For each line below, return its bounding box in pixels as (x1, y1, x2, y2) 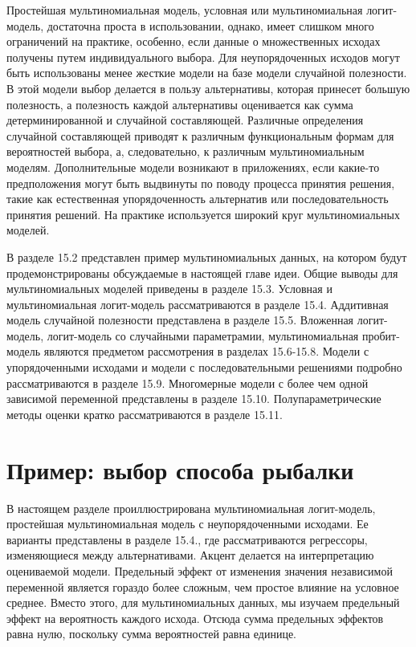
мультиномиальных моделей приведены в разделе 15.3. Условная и (6, 280, 332, 297)
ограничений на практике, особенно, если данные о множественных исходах (6, 33, 381, 50)
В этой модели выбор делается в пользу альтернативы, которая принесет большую (6, 79, 410, 96)
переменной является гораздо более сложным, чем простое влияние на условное (6, 578, 399, 595)
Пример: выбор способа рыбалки (6, 453, 354, 486)
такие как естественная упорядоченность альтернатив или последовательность (6, 190, 389, 207)
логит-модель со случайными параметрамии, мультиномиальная (47, 327, 359, 344)
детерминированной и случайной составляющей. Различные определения (6, 112, 364, 128)
